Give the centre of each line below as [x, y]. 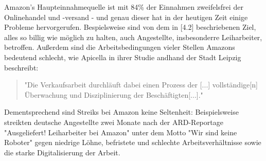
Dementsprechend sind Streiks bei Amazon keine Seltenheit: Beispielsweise [121, 112]
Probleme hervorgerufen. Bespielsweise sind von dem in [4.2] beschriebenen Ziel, [130, 27]
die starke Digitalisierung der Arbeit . [62, 152]
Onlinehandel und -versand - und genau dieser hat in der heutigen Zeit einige [126, 17]
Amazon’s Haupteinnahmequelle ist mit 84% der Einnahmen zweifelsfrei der [124, 7]
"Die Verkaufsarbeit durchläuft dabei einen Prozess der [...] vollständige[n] [141, 85]
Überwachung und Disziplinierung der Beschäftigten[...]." [114, 94]
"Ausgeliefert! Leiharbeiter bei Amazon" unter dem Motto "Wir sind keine [121, 132]
